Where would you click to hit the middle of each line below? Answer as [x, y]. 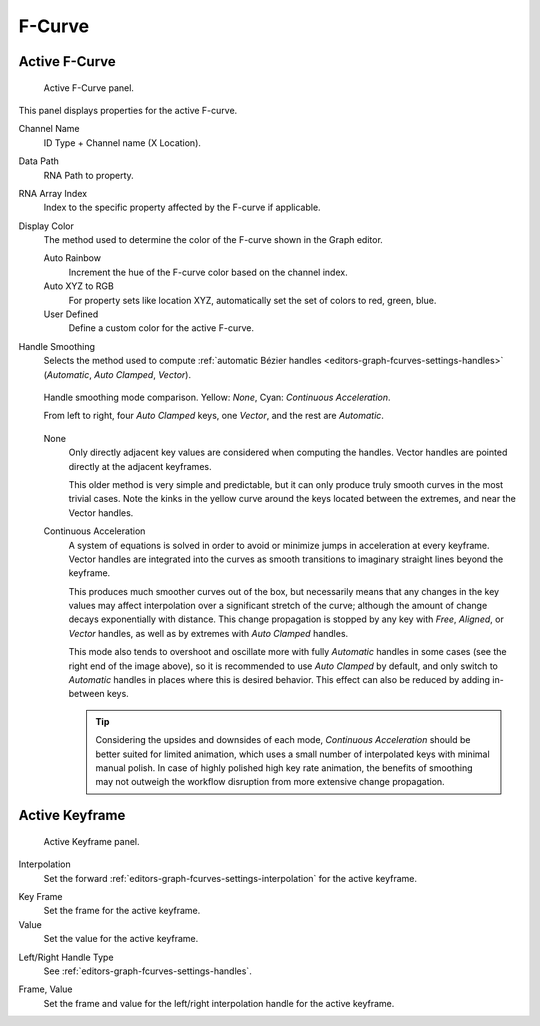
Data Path [39, 161]
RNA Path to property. [88, 175]
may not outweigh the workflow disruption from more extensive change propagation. [270, 782]
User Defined [71, 314]
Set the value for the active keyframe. [121, 939]
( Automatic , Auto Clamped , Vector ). [117, 374]
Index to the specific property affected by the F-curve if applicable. [182, 207]
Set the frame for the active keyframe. [122, 911]
